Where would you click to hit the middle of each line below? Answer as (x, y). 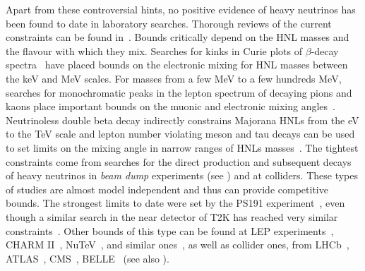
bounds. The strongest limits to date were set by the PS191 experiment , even (175, 203)
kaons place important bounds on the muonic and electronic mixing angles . (171, 106)
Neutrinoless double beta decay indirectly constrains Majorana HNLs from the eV (182, 120)
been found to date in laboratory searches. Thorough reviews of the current (169, 23)
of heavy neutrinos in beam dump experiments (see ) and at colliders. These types (182, 175)
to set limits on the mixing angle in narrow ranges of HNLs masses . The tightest (182, 147)
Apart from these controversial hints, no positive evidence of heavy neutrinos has (181, 9)
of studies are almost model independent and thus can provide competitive (167, 189)
